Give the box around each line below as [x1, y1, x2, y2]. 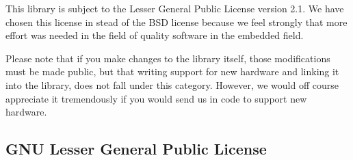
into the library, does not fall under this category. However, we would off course [5, 77, 339, 92]
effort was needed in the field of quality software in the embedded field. [5, 28, 304, 42]
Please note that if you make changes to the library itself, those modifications [5, 51, 330, 65]
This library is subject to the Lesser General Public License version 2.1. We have [5, 1, 344, 15]
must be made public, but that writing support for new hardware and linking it [5, 64, 339, 79]
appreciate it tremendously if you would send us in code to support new [5, 91, 307, 105]
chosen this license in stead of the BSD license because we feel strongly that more [5, 14, 348, 29]
